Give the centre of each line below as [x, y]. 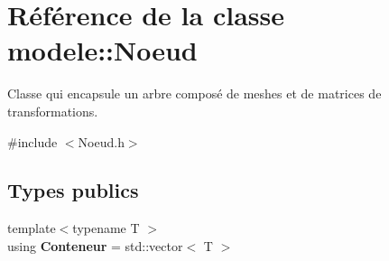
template [32, 228]
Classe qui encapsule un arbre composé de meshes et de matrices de [194, 93]
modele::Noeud [102, 50]
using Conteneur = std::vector [95, 245]
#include [32, 141]
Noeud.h [101, 141]
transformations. [53, 111]
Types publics [73, 190]
